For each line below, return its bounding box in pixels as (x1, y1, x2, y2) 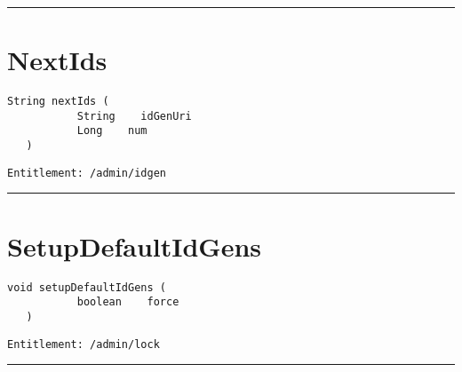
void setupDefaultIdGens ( (7, 281, 166, 294)
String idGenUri (76, 109, 192, 123)
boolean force (76, 296, 179, 309)
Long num (76, 124, 147, 138)
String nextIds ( (7, 95, 109, 108)
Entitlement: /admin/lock (7, 337, 160, 351)
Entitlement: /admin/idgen (7, 166, 166, 179)
